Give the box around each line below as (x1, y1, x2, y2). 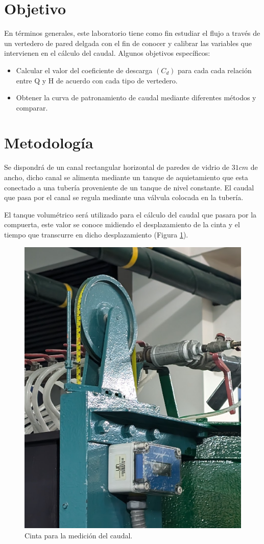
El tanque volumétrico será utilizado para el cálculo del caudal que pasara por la (4, 209, 257, 220)
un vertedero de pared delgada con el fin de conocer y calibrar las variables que (4, 37, 252, 48)
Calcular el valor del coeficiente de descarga (16, 64, 153, 75)
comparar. (16, 102, 48, 113)
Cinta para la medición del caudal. (25, 530, 133, 540)
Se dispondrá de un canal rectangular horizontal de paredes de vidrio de (4, 162, 230, 172)
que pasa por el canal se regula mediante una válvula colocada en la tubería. (4, 192, 244, 203)
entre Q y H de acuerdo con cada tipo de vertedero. (16, 75, 178, 85)
